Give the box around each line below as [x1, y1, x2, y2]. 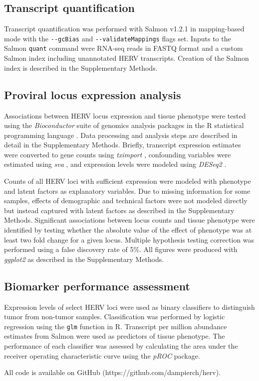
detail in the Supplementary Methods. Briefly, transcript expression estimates [4, 139, 241, 150]
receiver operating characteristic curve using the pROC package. [4, 350, 200, 361]
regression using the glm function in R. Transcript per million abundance [4, 321, 227, 331]
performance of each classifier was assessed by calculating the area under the [4, 341, 238, 351]
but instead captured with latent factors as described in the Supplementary [4, 205, 235, 215]
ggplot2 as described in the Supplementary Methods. [4, 254, 164, 264]
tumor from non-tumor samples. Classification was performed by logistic [4, 311, 225, 322]
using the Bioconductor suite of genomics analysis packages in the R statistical [4, 120, 244, 130]
